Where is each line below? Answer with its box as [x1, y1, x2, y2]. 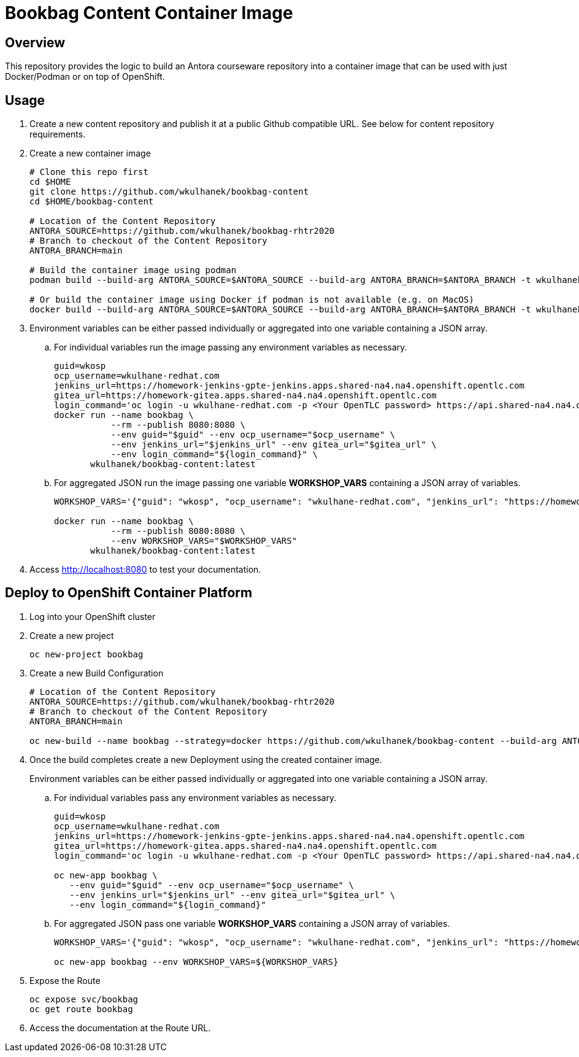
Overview [5, 34, 66, 50]
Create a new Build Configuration [29, 667, 164, 678]
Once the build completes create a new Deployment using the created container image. [29, 754, 383, 765]
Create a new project [29, 630, 114, 641]
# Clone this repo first [29, 167, 148, 177]
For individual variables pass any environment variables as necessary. [54, 792, 337, 803]
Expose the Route [29, 975, 101, 986]
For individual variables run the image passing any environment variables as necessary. [54, 342, 407, 353]
